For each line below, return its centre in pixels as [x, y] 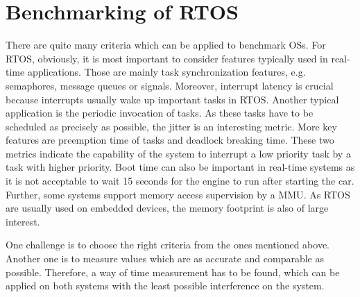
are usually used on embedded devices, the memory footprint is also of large [167, 208]
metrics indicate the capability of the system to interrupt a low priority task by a [178, 153]
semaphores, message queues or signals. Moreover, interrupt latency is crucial [170, 85]
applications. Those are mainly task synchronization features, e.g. [166, 72]
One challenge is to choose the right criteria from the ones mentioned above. [168, 245]
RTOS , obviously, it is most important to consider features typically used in [167, 58]
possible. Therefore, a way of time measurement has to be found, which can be [173, 272]
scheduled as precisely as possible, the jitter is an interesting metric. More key [171, 126]
